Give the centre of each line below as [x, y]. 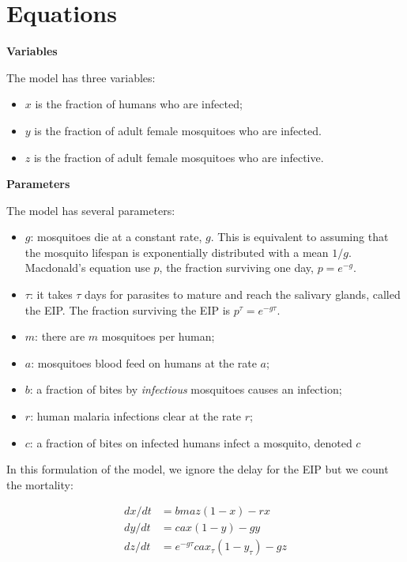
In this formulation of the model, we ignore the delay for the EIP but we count [198, 469]
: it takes [51, 294]
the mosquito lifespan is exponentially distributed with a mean [177, 252]
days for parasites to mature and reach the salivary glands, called [243, 294]
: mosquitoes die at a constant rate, [116, 237]
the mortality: [40, 484]
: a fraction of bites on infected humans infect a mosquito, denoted [191, 442]
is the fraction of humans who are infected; [139, 104]
